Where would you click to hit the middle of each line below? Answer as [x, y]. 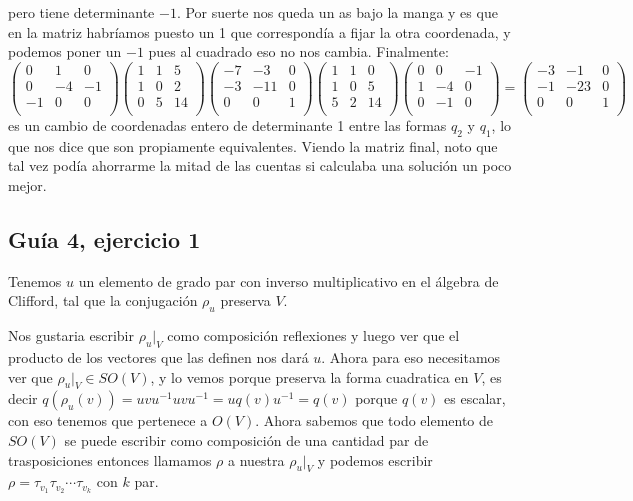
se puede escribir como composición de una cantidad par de [246, 439]
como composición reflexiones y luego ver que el [313, 335]
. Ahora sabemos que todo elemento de [374, 420]
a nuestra [256, 459]
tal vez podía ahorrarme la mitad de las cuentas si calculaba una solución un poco [260, 165]
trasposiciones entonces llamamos [110, 459]
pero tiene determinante [81, 12]
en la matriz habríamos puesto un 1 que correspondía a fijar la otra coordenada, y [259, 31]
